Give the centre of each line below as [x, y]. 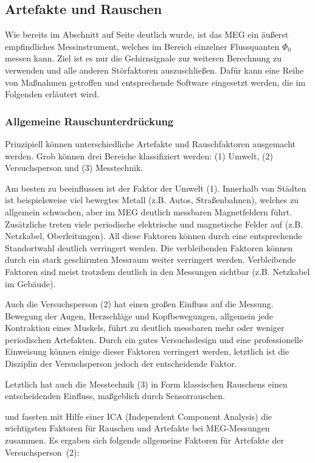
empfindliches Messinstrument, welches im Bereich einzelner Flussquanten [142, 46]
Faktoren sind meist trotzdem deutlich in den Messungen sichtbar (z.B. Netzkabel [157, 271]
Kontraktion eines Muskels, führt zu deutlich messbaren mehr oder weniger [145, 328]
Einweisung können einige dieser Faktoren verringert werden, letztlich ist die [147, 351]
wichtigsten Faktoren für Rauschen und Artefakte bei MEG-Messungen [137, 428]
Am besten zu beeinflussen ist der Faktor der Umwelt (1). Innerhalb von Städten [156, 188]
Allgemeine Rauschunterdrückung [89, 121]
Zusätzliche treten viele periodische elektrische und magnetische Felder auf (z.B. [154, 224]
